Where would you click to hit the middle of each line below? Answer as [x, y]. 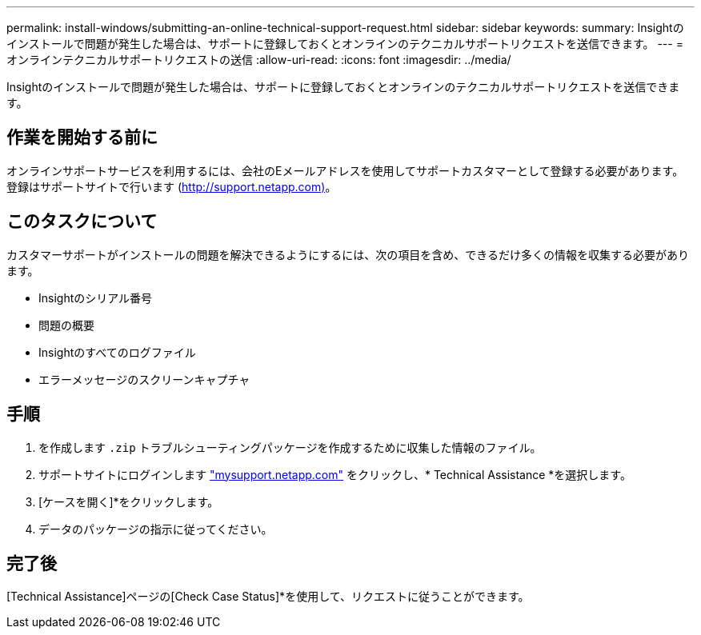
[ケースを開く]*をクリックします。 [129, 501]
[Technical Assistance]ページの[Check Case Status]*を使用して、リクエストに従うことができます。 [268, 597]
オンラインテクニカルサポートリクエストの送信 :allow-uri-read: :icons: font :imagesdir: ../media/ [259, 60]
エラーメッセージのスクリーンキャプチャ [144, 379]
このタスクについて [82, 222]
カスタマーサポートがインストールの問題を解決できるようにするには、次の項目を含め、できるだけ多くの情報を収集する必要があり [348, 254]
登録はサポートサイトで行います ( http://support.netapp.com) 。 [172, 186]
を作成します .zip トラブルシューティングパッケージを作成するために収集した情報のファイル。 [290, 447]
